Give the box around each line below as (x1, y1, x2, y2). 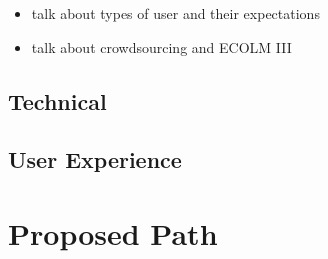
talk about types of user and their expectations (31, 3, 320, 23)
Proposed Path (8, 212, 218, 253)
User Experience (8, 144, 182, 175)
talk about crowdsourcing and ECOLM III (31, 36, 292, 57)
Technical (8, 85, 107, 116)
